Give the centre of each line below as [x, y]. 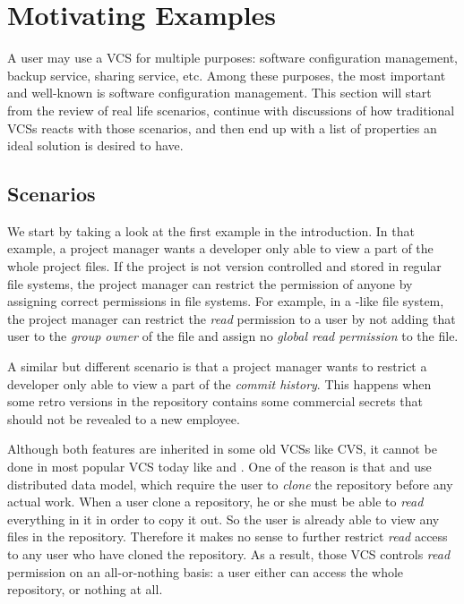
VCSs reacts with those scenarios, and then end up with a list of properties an [222, 128]
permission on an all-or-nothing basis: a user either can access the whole [206, 571]
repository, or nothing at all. [85, 589]
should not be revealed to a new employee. [124, 418]
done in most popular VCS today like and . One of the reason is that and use [219, 467]
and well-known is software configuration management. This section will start [219, 93]
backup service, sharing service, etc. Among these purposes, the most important [227, 75]
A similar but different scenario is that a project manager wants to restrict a [217, 366]
